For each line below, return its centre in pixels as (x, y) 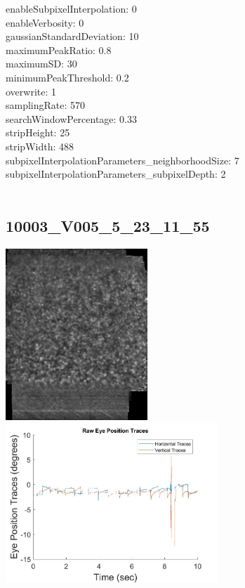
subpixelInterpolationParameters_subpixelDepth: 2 (116, 174)
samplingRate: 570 (46, 105)
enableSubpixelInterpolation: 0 (71, 8)
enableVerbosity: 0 (45, 22)
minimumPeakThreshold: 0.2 (67, 77)
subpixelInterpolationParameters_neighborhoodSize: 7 (122, 160)
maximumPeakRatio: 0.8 (59, 50)
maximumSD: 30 (41, 64)
